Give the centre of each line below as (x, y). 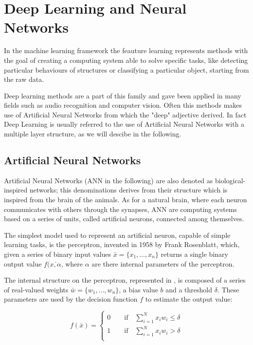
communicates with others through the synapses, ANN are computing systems (121, 209)
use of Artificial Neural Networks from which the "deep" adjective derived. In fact (125, 114)
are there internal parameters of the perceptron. (163, 263)
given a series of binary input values (58, 254)
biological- (230, 180)
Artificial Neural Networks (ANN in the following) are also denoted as (108, 180)
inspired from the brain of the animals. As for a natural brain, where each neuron (126, 200)
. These (228, 289)
